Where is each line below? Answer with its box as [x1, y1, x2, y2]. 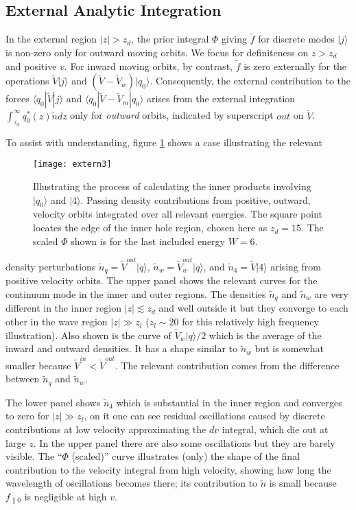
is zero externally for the [244, 58, 347, 73]
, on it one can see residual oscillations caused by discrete [84, 408, 325, 423]
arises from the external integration [146, 91, 296, 106]
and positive [5, 58, 57, 73]
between [5, 371, 40, 386]
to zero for [5, 408, 49, 423]
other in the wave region [5, 314, 108, 329]
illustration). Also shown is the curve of [5, 327, 171, 342]
